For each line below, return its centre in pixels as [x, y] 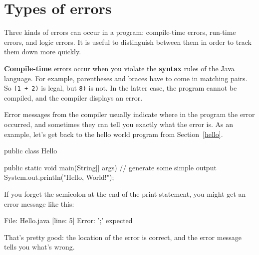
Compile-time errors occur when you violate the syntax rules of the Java [119, 68]
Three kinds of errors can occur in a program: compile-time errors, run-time [120, 32]
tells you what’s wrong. [39, 247]
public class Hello [31, 151]
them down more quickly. [43, 52]
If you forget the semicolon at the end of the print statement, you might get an [125, 193]
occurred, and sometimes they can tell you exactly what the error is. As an [119, 124]
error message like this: [39, 203]
